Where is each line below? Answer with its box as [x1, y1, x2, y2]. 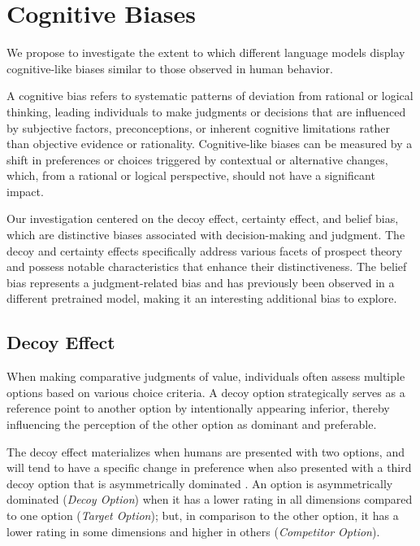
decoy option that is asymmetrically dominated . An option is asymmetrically [6, 474, 393, 491]
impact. [6, 182, 44, 199]
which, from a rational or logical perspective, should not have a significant [6, 167, 375, 184]
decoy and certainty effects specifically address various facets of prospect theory [6, 242, 403, 259]
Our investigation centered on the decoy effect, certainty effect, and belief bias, [6, 210, 399, 227]
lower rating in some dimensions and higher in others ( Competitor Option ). [6, 522, 380, 539]
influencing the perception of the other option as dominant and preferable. [6, 416, 377, 433]
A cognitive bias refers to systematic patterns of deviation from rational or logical [6, 87, 414, 104]
